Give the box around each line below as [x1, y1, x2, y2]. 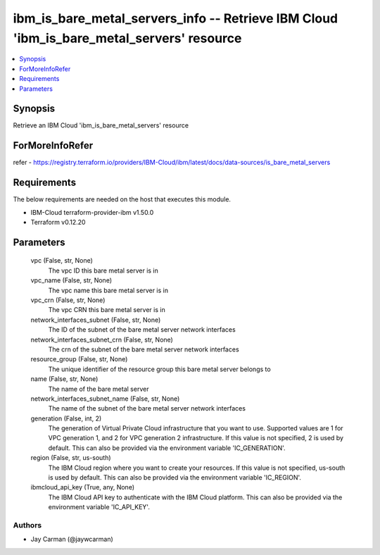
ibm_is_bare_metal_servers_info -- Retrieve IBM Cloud [13, 11, 338, 26]
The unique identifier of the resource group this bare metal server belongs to [48, 365, 271, 373]
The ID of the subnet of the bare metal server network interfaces [48, 325, 236, 334]
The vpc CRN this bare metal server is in [48, 306, 165, 314]
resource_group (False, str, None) [30, 355, 128, 363]
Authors [13, 520, 42, 530]
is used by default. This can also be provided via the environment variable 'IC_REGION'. [48, 473, 302, 482]
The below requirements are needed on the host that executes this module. [13, 195, 232, 204]
